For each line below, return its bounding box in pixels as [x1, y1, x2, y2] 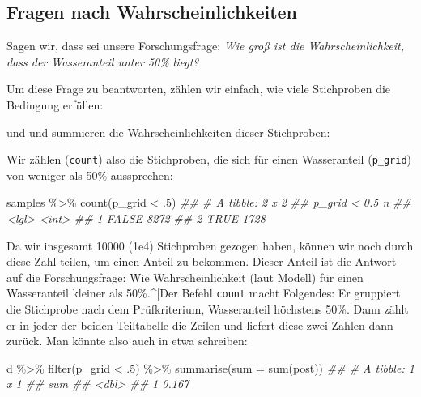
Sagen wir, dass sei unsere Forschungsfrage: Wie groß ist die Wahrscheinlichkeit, [6, 37, 405, 54]
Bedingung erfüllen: [6, 96, 104, 113]
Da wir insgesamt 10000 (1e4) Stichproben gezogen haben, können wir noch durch [6, 237, 414, 254]
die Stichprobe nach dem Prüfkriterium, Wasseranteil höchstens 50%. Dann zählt [6, 301, 409, 318]
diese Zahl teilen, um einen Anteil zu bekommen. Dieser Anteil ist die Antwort [6, 253, 397, 270]
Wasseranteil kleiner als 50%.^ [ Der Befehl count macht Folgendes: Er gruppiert [6, 284, 401, 301]
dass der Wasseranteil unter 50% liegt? [6, 53, 199, 70]
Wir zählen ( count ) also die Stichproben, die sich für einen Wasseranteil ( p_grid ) [6, 151, 412, 168]
